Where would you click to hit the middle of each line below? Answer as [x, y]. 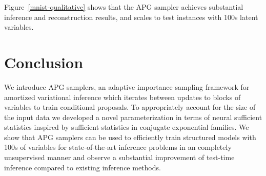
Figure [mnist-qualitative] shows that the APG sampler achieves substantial [124, 7]
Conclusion [44, 62]
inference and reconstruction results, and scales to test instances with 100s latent [131, 17]
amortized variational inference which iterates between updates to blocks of [122, 97]
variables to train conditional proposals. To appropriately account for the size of [130, 107]
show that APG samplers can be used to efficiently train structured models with [130, 137]
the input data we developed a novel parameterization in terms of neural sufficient [133, 117]
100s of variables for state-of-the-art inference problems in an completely [118, 147]
